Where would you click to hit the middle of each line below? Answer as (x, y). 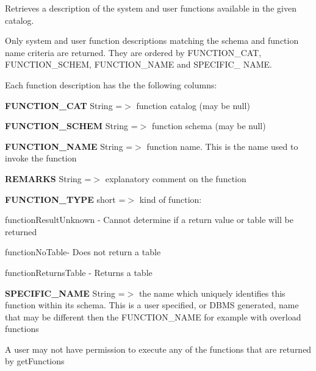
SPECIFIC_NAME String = (65, 293)
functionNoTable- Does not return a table (83, 252)
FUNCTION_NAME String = (69, 146)
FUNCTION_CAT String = (64, 105)
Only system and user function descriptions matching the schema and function (152, 41)
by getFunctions (35, 361)
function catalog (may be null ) (193, 105)
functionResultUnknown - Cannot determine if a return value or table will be (149, 220)
